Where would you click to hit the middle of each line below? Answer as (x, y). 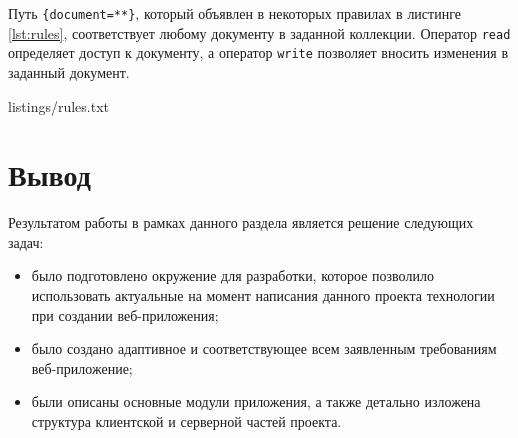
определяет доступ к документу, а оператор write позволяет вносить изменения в (258, 52)
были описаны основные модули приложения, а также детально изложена (256, 401)
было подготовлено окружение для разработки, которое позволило (232, 275)
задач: (26, 241)
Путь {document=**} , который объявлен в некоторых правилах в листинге (234, 13)
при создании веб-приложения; (125, 314)
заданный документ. (69, 71)
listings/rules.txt (59, 105)
